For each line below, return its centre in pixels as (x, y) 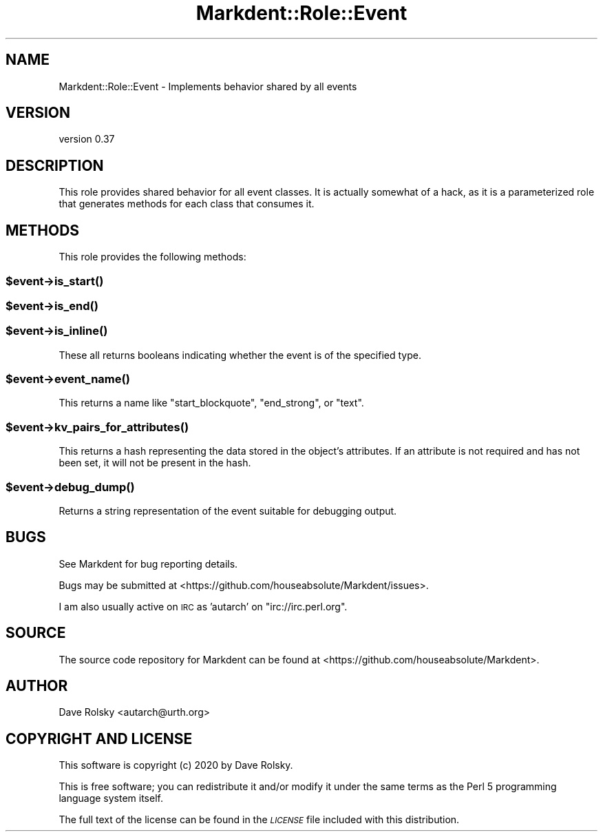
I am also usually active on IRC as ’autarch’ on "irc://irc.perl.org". (203, 606)
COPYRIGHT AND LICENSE (99, 738)
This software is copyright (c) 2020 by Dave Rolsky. (176, 765)
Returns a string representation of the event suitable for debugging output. (228, 510)
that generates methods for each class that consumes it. (187, 204)
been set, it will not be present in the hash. (155, 463)
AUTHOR (37, 685)
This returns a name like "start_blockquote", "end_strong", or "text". (211, 403)
